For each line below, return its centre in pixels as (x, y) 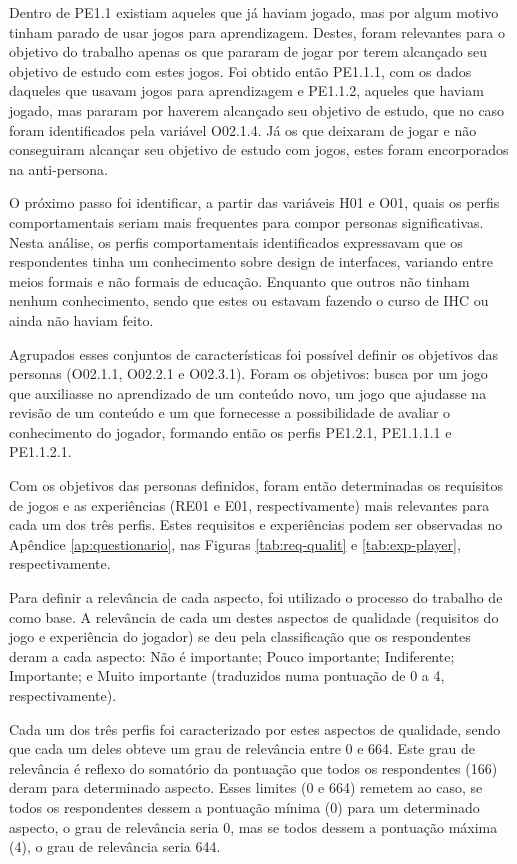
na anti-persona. (58, 168)
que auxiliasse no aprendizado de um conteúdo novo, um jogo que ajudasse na (248, 392)
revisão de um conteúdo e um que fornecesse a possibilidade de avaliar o (230, 412)
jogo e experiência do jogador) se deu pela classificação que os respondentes (240, 636)
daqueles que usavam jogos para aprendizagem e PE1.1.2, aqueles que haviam (246, 90)
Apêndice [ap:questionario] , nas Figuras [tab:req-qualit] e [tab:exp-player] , (235, 543)
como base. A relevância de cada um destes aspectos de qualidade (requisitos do (254, 616)
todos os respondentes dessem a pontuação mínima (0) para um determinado (244, 806)
